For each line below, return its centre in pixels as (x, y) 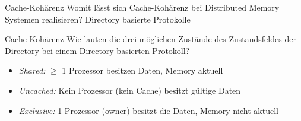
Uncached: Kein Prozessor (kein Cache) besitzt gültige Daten (130, 90)
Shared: (32, 70)
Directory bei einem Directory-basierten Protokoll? (97, 50)
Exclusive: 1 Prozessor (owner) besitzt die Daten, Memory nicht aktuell (148, 110)
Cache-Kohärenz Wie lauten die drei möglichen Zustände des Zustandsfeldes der (150, 39)
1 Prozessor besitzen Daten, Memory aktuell (142, 70)
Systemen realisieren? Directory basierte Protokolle (98, 19)
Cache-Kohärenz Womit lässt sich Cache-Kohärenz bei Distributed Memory (142, 7)
